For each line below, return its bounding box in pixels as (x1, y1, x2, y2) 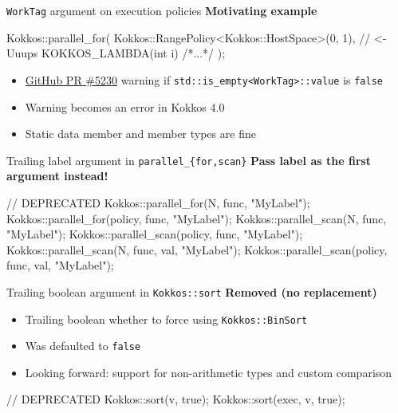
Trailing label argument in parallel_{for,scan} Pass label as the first (6, 151, 372, 168)
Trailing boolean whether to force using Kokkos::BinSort (25, 310, 308, 327)
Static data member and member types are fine (25, 125, 256, 142)
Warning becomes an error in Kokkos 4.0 (25, 98, 225, 115)
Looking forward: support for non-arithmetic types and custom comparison (25, 364, 392, 380)
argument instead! (6, 167, 108, 184)
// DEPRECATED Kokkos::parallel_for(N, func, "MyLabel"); (6, 194, 310, 210)
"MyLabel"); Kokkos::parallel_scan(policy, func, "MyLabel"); (6, 226, 303, 242)
